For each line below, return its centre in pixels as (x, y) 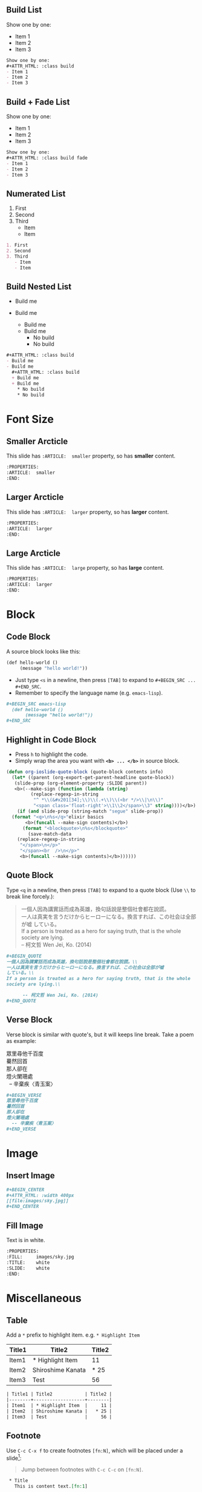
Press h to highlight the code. (51, 754)
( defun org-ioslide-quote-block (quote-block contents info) (85, 772)
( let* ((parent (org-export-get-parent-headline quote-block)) (93, 777)
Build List (24, 10)
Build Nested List (39, 287)
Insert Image (31, 1176)
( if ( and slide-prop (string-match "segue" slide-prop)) (90, 812)
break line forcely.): (30, 896)
